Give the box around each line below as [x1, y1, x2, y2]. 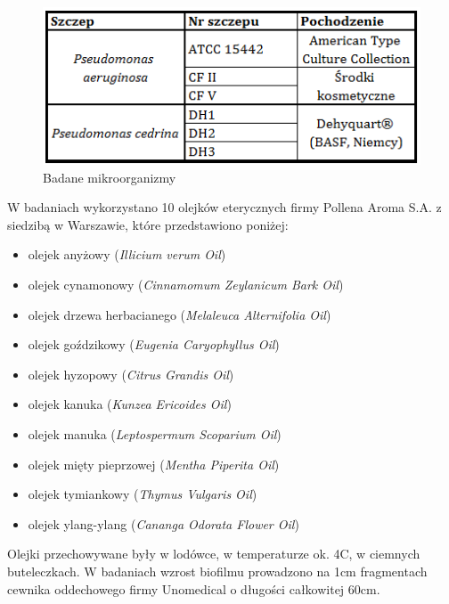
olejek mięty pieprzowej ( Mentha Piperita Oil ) [28, 454, 280, 473]
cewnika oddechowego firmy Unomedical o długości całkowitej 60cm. [7, 579, 380, 598]
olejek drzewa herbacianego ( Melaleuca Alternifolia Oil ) [28, 305, 331, 323]
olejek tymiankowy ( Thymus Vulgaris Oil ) [28, 485, 257, 503]
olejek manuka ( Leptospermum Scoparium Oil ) [28, 425, 282, 443]
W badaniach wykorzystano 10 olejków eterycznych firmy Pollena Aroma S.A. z [7, 198, 442, 216]
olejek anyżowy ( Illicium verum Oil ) [28, 245, 226, 264]
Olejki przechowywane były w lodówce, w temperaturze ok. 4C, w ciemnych [7, 544, 420, 563]
